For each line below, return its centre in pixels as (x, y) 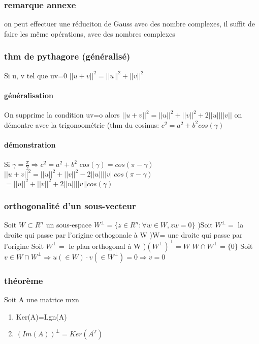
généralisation (29, 95)
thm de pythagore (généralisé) (67, 56)
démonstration (30, 144)
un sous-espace (69, 225)
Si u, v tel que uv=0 (36, 75)
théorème (24, 280)
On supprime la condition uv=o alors (62, 115)
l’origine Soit (24, 246)
